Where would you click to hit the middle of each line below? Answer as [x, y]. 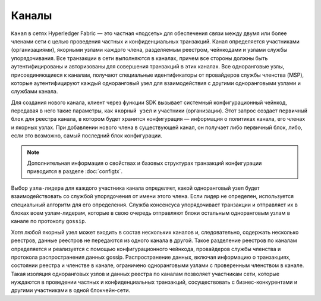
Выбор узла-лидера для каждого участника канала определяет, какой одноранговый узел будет [135, 188]
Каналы [32, 15]
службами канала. [34, 92]
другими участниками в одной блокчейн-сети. [71, 290]
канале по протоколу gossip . [49, 221]
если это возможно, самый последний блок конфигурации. [87, 136]
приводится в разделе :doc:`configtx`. [75, 171]
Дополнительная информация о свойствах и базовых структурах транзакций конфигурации [144, 163]
